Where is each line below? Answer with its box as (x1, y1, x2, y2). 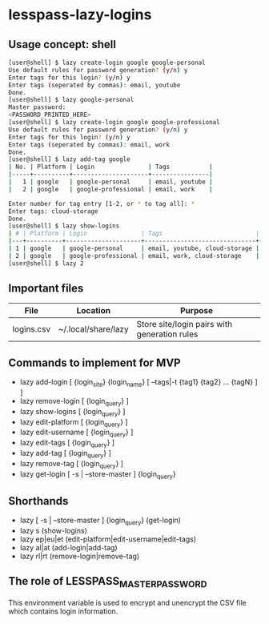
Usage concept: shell (8, 38, 116, 51)
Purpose (179, 305, 214, 316)
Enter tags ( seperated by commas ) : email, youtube (8, 81, 181, 89)
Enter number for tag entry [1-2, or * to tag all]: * (8, 199, 195, 207)
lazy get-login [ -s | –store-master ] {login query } (19, 469, 176, 481)
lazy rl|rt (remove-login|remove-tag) (19, 551, 140, 562)
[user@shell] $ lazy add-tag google (8, 155, 130, 163)
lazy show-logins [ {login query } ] (19, 406, 126, 418)
